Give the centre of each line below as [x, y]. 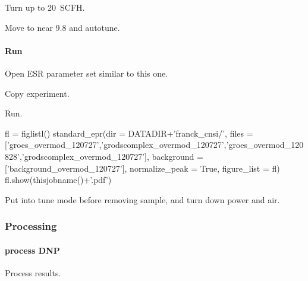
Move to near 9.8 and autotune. [62, 27]
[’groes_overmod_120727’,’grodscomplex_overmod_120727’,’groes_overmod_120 [154, 145]
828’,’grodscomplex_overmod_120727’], [77, 156]
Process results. [33, 272]
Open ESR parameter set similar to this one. [87, 73]
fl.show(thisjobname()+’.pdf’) [58, 180]
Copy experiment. [37, 93]
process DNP [32, 250]
